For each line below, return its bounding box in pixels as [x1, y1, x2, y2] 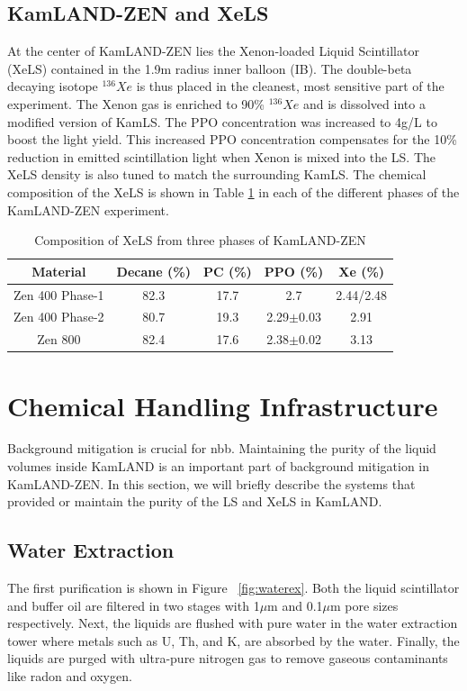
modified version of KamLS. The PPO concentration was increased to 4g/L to [7, 112, 437, 131]
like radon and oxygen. [7, 667, 132, 686]
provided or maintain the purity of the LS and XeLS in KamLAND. [7, 492, 382, 511]
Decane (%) [116, 261, 191, 280]
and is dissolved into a [302, 94, 426, 113]
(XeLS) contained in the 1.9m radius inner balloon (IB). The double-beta [7, 59, 412, 77]
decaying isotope [7, 77, 98, 95]
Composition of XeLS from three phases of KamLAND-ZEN [34, 231, 366, 250]
